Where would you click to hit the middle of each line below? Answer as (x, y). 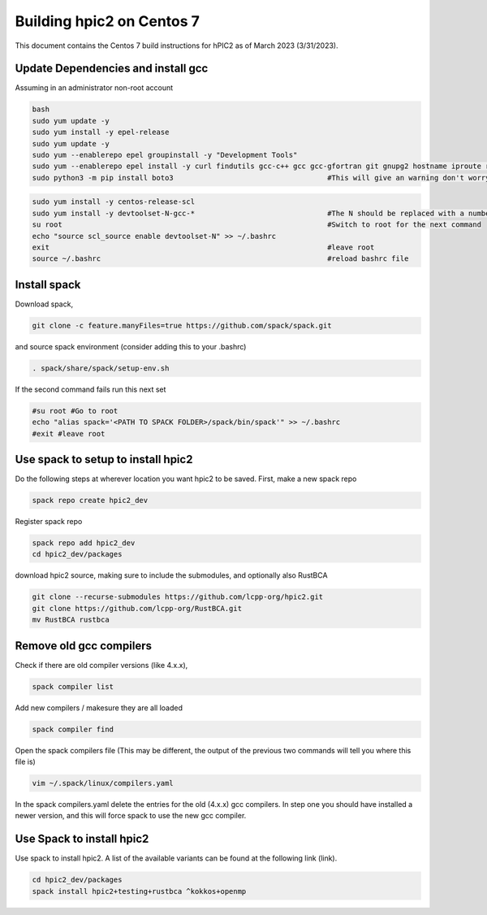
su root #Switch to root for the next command (257, 225)
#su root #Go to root (75, 411)
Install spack (48, 284)
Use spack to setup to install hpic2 (104, 459)
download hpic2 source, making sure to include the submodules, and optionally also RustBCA (171, 575)
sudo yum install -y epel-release (101, 132)
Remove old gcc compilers (83, 646)
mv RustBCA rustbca (71, 620)
